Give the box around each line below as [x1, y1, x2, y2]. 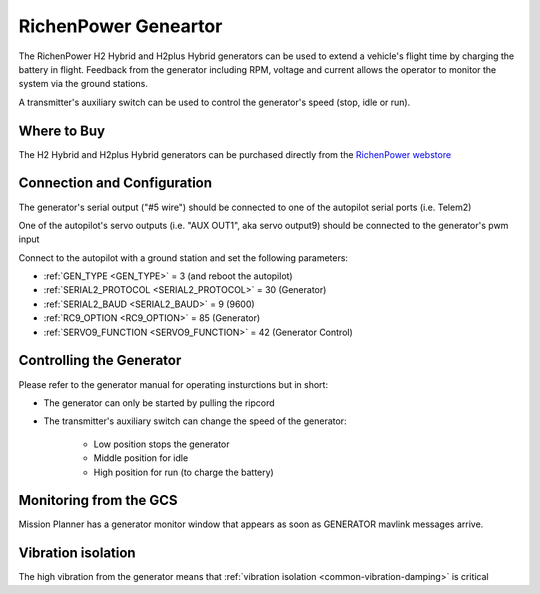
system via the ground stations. [18, 78, 149, 90]
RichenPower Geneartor [18, 15, 223, 37]
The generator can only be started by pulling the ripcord [43, 396, 275, 409]
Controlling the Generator [18, 352, 182, 369]
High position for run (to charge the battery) [93, 466, 274, 478]
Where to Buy [18, 122, 105, 139]
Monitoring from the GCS [18, 492, 178, 509]
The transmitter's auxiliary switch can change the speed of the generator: [43, 415, 347, 427]
